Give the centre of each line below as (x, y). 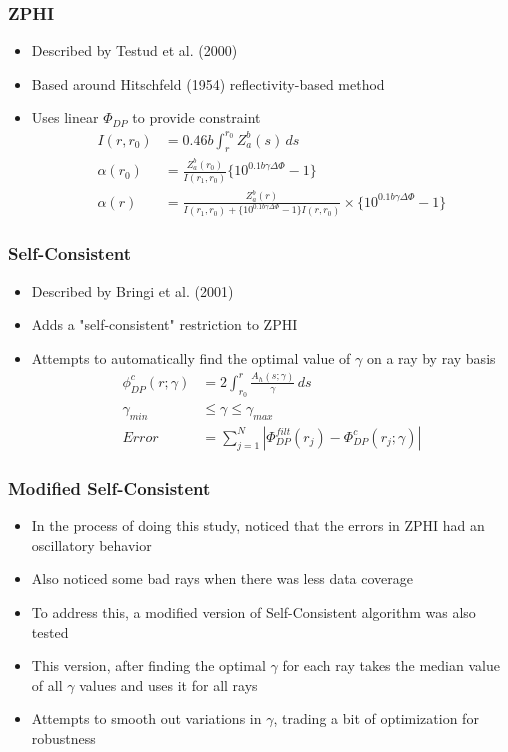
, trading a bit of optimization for (376, 718)
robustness (63, 737)
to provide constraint (196, 117)
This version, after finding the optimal (148, 665)
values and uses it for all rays (168, 684)
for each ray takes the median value (391, 665)
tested (50, 631)
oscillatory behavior (91, 544)
